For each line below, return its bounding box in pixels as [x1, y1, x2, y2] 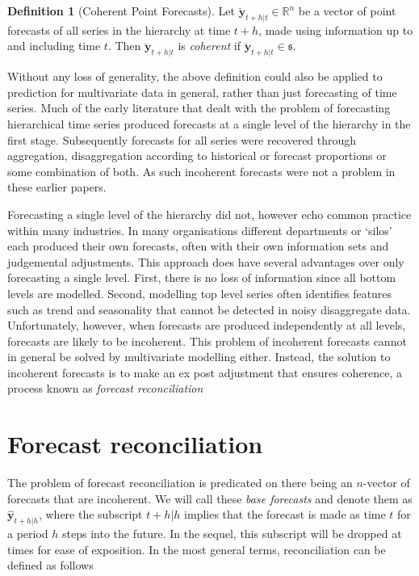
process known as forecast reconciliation [7, 380, 203, 397]
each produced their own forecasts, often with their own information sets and [7, 238, 389, 254]
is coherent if [178, 37, 241, 54]
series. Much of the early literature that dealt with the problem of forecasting [7, 99, 391, 116]
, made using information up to [258, 21, 413, 38]
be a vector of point [298, 2, 396, 19]
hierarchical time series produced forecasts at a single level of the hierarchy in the [7, 115, 411, 132]
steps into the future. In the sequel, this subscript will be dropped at [62, 525, 402, 542]
